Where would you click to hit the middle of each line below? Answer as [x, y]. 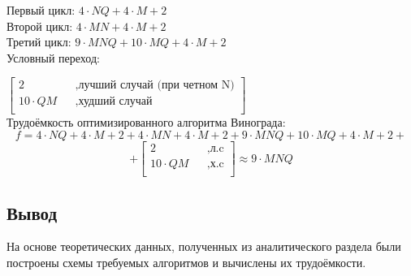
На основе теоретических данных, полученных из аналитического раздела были [204, 246]
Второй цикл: [40, 26]
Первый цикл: [41, 10]
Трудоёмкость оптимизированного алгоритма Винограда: [146, 122]
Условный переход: [53, 57]
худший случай [115, 102]
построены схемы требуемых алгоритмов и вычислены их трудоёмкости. [186, 262]
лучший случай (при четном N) [156, 86]
